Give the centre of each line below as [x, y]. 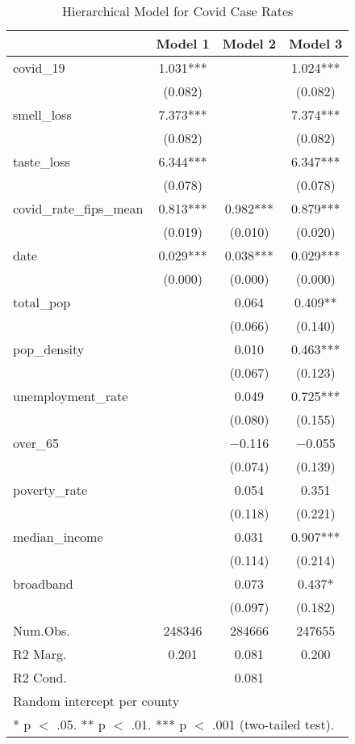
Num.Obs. [42, 630]
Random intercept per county [96, 701]
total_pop [42, 302]
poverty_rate [50, 490]
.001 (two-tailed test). [274, 724]
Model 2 [249, 43]
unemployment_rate [71, 396]
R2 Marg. [40, 654]
